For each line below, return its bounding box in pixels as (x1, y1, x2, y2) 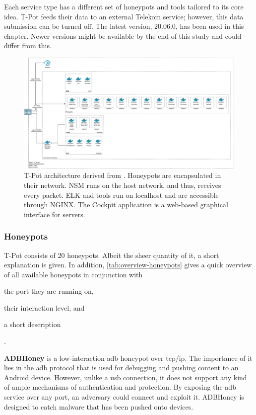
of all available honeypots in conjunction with (4, 269, 143, 279)
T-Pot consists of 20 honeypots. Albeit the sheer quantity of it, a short (4, 249, 219, 260)
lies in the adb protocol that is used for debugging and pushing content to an (4, 362, 239, 373)
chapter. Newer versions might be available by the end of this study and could (4, 30, 242, 41)
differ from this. (4, 40, 52, 51)
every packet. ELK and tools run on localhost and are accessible (24, 189, 219, 200)
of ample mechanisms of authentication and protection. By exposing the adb (4, 382, 236, 392)
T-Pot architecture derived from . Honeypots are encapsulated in (24, 170, 221, 180)
